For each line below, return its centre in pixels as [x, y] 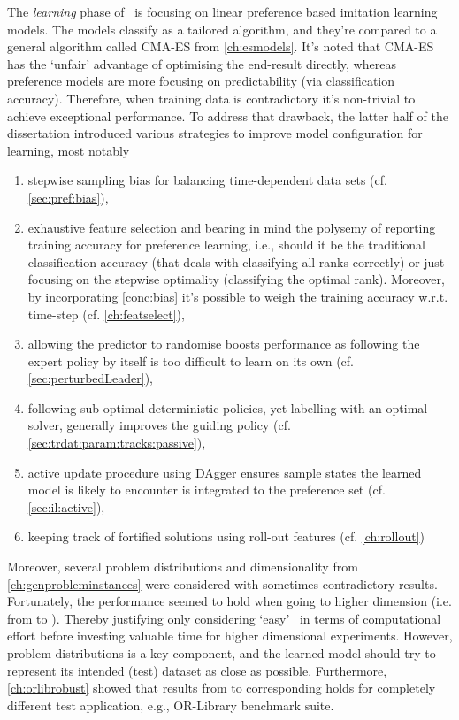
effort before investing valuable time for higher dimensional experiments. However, [230, 636]
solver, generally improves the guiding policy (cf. [159, 425]
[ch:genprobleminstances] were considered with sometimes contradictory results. [222, 583]
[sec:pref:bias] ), [68, 197]
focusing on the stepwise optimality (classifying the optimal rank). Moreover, [236, 279]
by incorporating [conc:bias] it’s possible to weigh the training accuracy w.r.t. [238, 296]
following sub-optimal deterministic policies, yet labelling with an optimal [228, 407]
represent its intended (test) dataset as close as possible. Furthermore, [197, 670]
